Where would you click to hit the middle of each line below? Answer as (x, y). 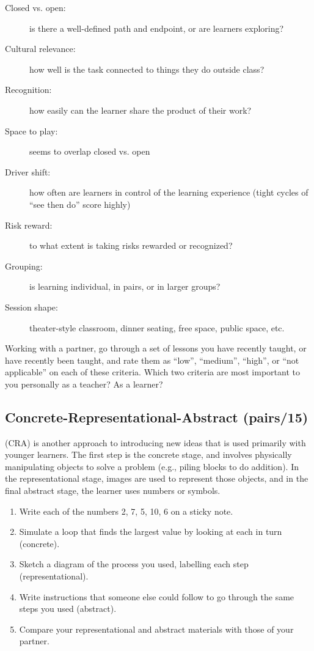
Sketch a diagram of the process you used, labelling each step (134, 564)
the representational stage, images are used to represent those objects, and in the (157, 478)
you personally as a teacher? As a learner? (84, 384)
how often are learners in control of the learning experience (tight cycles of (169, 192)
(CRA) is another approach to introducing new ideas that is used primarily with (155, 442)
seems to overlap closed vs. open (90, 151)
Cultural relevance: (40, 49)
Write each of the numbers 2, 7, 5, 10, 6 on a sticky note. (126, 511)
